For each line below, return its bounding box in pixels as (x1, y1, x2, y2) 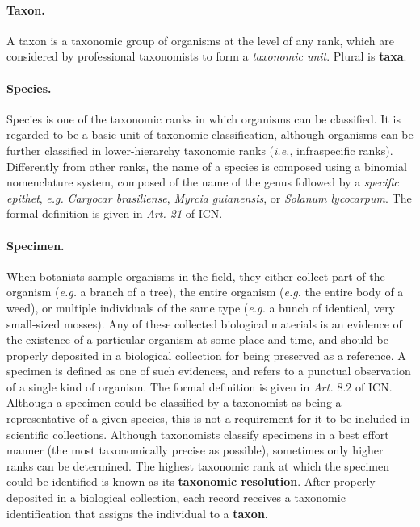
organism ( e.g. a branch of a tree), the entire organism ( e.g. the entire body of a (6, 283, 404, 300)
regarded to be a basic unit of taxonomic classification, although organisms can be (6, 126, 414, 143)
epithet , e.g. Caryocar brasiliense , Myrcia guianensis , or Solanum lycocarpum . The (6, 189, 412, 206)
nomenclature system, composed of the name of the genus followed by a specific (6, 174, 399, 190)
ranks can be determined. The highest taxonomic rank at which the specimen (6, 457, 389, 474)
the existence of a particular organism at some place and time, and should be (6, 331, 388, 348)
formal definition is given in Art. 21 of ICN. (6, 205, 223, 222)
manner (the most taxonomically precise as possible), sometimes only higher (6, 441, 384, 458)
